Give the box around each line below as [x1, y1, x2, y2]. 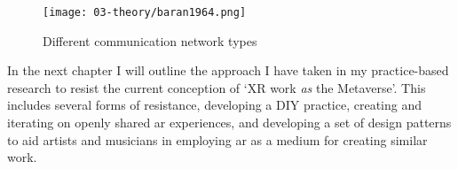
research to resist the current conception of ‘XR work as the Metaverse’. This [7, 78, 426, 96]
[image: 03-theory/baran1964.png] [43, 6, 247, 19]
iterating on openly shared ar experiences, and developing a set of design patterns [7, 113, 452, 132]
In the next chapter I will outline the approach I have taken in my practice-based [7, 61, 449, 80]
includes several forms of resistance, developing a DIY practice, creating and [7, 96, 422, 114]
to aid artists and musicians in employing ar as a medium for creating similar [7, 130, 428, 149]
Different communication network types [43, 31, 257, 50]
